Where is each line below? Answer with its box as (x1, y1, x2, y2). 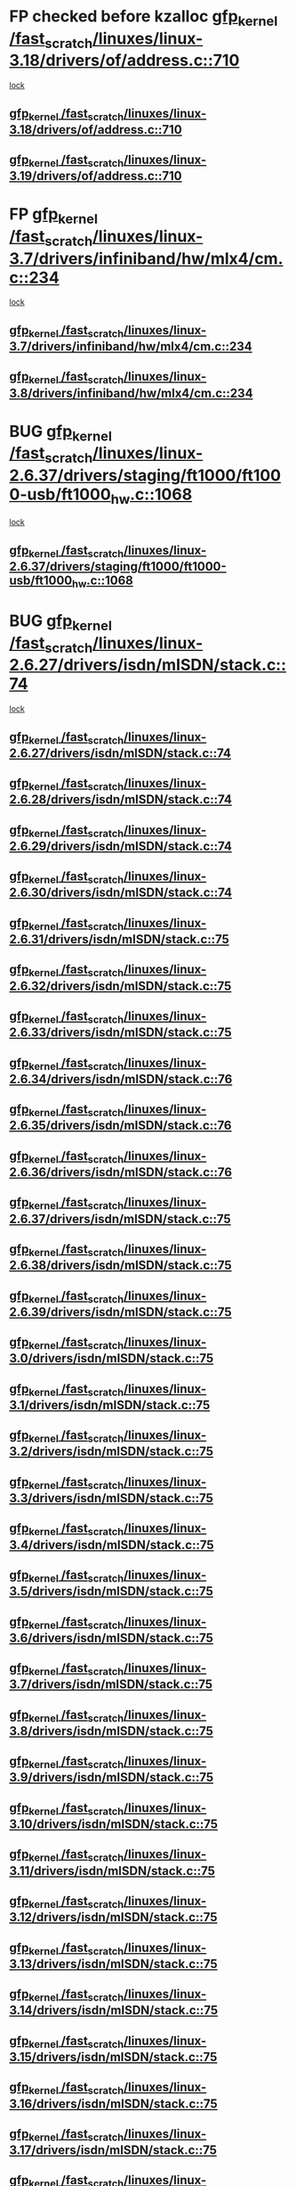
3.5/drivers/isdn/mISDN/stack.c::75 (9, 1584, 213, 1599)
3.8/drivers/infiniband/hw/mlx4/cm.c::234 (9, 385, 253, 400)
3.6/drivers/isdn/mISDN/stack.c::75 (9, 1630, 213, 1646)
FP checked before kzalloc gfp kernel (9, 6, 278, 29)
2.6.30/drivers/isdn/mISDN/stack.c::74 (9, 885, 233, 900)
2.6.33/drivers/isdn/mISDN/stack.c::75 (9, 1025, 232, 1040)
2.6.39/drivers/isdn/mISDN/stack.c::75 (9, 1304, 233, 1319)
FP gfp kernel (9, 204, 99, 228)
